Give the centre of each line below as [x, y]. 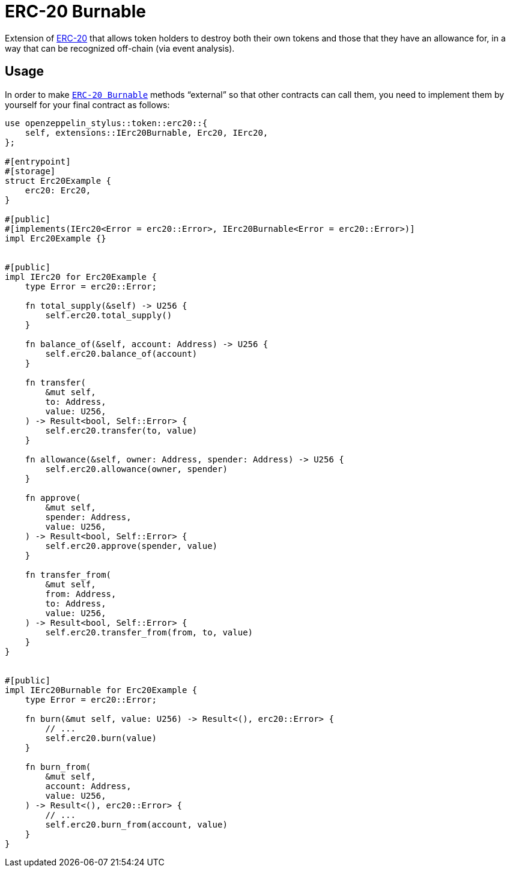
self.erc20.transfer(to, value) [121, 430]
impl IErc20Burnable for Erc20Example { [101, 690]
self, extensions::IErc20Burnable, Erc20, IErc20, [147, 132]
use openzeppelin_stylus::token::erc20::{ [106, 123]
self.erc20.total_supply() [109, 315]
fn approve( [53, 498]
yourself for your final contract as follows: [87, 104]
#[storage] [30, 171]
